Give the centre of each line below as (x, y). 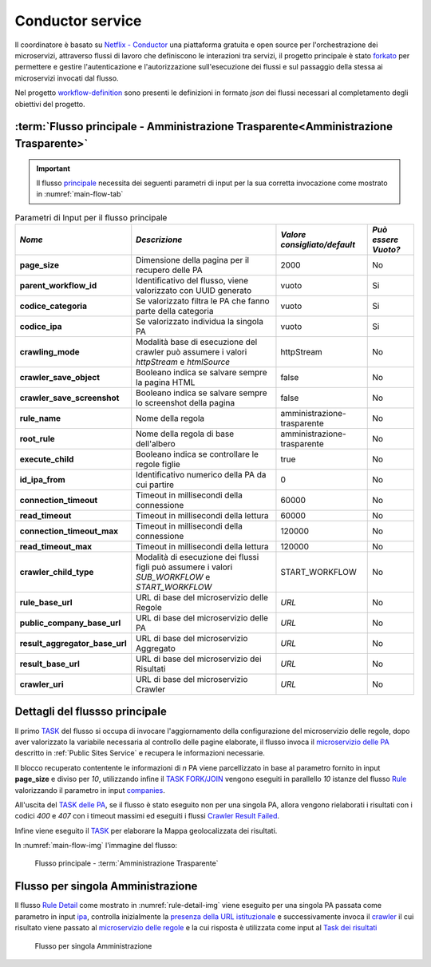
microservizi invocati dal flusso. (67, 78)
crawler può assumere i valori (192, 352)
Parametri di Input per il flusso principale (91, 217)
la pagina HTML (166, 382)
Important (53, 168)
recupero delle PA (169, 270)
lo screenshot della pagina (186, 403)
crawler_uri (42, 684)
